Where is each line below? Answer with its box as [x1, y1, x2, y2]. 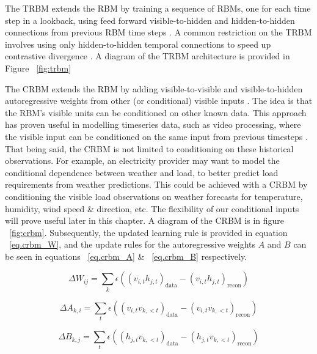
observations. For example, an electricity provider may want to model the [5, 154, 280, 167]
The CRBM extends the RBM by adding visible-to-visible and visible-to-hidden [5, 82, 303, 95]
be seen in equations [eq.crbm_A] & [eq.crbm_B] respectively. [5, 249, 247, 262]
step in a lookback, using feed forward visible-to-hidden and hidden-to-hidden [5, 13, 295, 26]
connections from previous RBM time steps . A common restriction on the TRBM [5, 26, 312, 39]
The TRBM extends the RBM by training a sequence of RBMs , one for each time [5, 2, 311, 14]
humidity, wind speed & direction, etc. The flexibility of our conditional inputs [5, 202, 299, 215]
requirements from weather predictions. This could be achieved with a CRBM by [5, 178, 308, 191]
